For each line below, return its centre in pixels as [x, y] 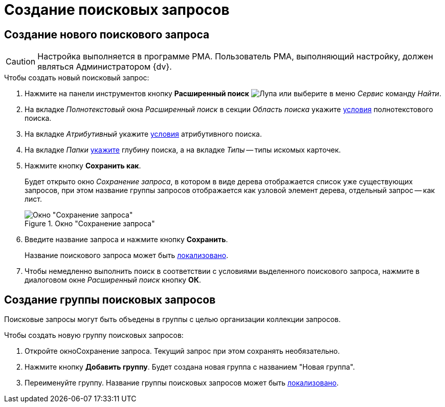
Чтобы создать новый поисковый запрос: [77, 78]
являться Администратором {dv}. [105, 67]
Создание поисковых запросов [117, 10]
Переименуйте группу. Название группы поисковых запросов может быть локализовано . [182, 383]
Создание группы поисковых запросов [110, 299]
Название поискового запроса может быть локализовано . [127, 255]
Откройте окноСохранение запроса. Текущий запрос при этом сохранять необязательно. [182, 351]
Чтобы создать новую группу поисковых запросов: [94, 335]
